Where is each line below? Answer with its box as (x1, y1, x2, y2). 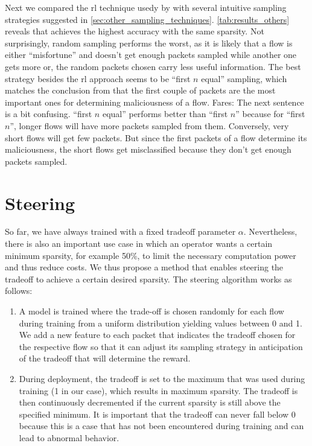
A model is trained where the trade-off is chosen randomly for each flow (19, 305, 284, 317)
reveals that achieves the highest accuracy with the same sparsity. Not (5, 25, 264, 37)
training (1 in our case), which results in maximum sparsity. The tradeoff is (19, 384, 298, 397)
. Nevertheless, (243, 225, 298, 238)
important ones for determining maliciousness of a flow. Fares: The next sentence (5, 95, 304, 108)
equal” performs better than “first (102, 107, 228, 120)
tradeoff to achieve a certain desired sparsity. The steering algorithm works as (5, 272, 292, 285)
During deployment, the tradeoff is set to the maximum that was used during (19, 372, 305, 384)
